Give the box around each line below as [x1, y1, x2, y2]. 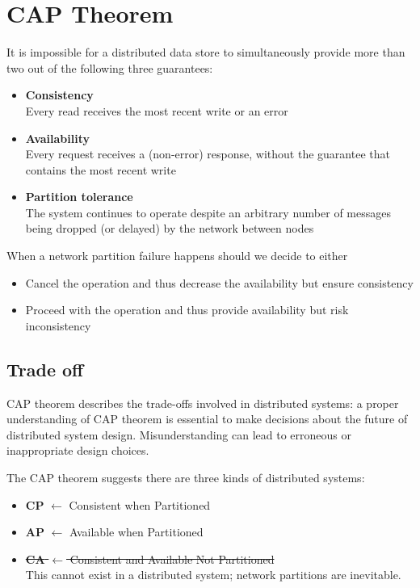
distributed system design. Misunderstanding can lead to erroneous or [6, 426, 351, 443]
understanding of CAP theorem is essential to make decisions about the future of [6, 410, 408, 427]
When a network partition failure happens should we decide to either [6, 247, 348, 264]
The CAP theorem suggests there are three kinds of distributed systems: [6, 469, 365, 486]
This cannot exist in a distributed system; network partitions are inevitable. [25, 566, 401, 583]
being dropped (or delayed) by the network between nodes [25, 220, 314, 237]
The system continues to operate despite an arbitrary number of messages [25, 204, 391, 220]
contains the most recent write [25, 161, 176, 178]
